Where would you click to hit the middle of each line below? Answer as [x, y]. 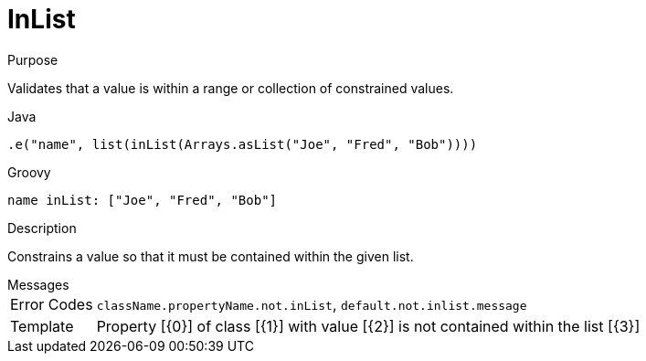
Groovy [29, 172]
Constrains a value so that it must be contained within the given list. [211, 256]
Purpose [33, 59]
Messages [38, 284]
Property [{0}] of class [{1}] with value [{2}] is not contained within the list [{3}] [368, 326]
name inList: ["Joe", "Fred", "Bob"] [143, 200]
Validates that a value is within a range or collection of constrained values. [231, 88]
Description [42, 228]
